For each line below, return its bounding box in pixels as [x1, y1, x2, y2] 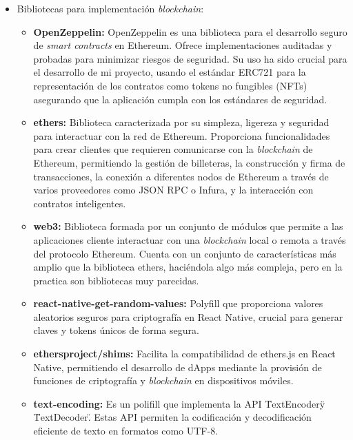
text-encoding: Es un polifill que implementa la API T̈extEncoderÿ [33, 396, 325, 410]
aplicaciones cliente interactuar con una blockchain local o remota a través [33, 232, 346, 247]
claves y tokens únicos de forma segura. [33, 323, 199, 337]
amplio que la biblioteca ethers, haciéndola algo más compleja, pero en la [33, 260, 343, 274]
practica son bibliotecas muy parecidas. [33, 273, 199, 287]
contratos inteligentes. [33, 196, 126, 210]
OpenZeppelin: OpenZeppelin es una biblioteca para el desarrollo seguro [33, 24, 347, 39]
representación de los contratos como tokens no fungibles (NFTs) [33, 78, 307, 92]
